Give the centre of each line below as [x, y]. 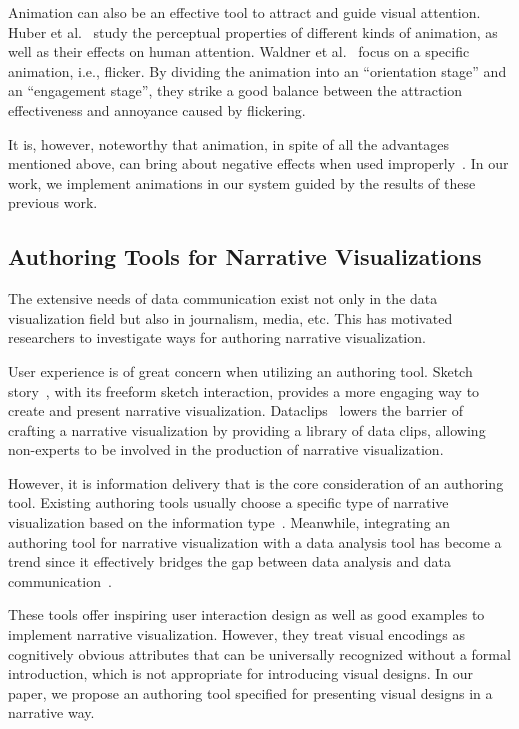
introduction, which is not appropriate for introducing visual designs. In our [240, 673]
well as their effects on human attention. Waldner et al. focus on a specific [239, 51]
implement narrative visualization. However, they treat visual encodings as [237, 634]
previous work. [53, 202]
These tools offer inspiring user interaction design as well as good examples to [246, 614]
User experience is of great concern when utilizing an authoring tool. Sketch [240, 370]
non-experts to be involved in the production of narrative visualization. [226, 449]
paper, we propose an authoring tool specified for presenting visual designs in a [250, 692]
